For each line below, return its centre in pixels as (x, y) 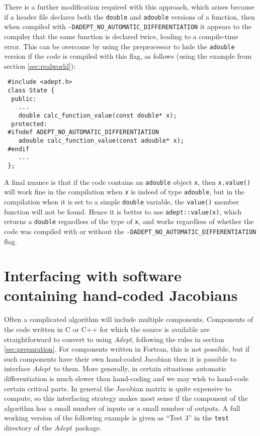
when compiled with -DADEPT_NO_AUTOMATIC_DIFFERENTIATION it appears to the (128, 26)
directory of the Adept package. (53, 427)
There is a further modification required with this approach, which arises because (129, 7)
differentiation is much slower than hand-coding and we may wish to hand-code (126, 378)
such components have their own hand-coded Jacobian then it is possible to (120, 358)
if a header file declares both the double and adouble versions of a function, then (129, 16)
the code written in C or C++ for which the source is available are (107, 329)
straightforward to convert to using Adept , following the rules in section (114, 339)
